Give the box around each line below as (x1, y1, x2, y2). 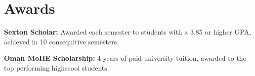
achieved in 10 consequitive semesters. (4, 36, 119, 46)
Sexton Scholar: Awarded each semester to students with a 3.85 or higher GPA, (4, 27, 252, 37)
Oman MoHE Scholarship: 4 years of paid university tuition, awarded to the (4, 53, 246, 63)
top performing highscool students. (4, 62, 109, 73)
